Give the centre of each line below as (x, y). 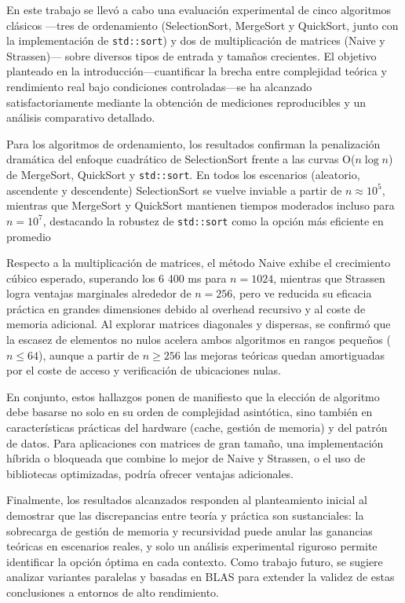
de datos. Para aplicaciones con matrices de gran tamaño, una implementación (195, 442)
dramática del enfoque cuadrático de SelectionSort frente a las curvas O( (181, 159)
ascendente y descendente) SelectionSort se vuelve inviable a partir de (174, 190)
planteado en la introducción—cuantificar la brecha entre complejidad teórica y (197, 71)
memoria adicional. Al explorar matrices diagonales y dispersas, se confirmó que (199, 324)
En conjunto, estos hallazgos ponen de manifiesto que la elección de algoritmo (193, 396)
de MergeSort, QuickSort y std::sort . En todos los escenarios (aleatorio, (183, 174)
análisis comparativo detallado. (81, 117)
